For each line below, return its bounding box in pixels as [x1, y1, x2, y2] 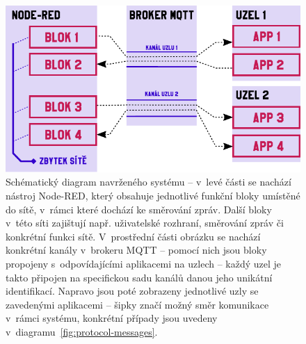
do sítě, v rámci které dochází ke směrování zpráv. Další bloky [6, 202, 272, 216]
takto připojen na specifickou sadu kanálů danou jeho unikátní [6, 270, 273, 284]
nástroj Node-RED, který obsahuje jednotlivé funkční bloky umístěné [6, 188, 300, 203]
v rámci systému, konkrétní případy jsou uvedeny [6, 311, 218, 325]
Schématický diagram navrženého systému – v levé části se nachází [6, 174, 291, 189]
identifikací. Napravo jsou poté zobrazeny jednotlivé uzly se [6, 284, 259, 298]
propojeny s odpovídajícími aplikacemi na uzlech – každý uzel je [6, 256, 282, 270]
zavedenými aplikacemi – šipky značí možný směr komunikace [6, 297, 269, 311]
